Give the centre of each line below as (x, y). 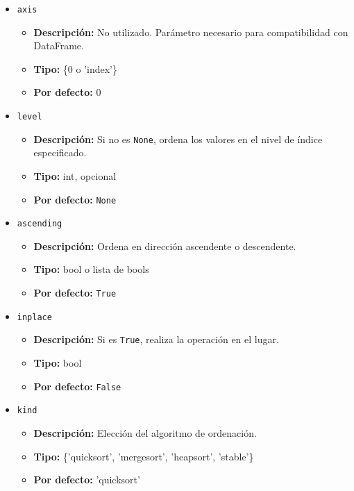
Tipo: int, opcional (75, 175)
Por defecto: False (77, 386)
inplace (34, 317)
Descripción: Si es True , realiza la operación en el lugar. (156, 339)
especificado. (60, 152)
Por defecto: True (75, 293)
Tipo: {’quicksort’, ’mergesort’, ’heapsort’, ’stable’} (144, 456)
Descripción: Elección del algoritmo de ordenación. (145, 432)
